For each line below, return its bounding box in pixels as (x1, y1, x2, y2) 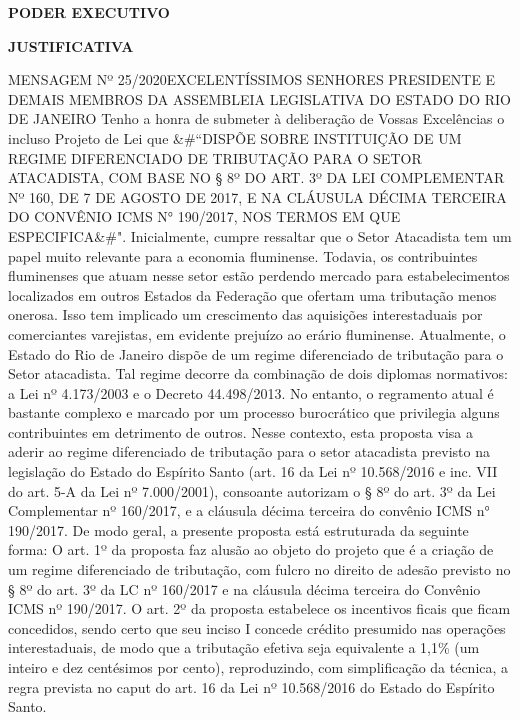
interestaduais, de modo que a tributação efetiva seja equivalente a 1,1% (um (8, 637, 480, 658)
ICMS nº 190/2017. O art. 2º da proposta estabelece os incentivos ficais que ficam (8, 598, 511, 619)
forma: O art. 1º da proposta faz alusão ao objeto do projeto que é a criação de (8, 539, 494, 560)
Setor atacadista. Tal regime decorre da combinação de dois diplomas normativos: (8, 363, 508, 384)
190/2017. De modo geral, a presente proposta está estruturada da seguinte (8, 519, 469, 540)
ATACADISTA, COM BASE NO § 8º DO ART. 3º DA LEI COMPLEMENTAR (8, 167, 505, 188)
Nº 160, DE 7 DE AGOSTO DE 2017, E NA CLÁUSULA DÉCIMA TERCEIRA (8, 186, 507, 207)
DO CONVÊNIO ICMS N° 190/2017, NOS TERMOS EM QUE (8, 206, 401, 227)
